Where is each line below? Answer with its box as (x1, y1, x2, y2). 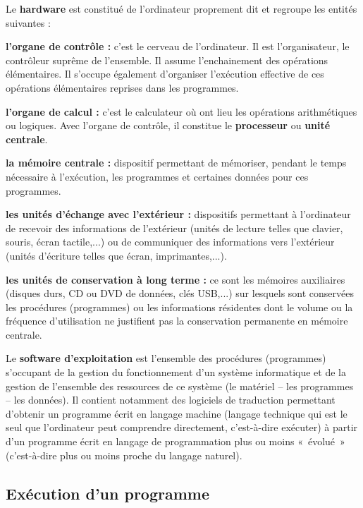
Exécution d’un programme (6, 482, 209, 504)
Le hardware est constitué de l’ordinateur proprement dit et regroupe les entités (6, 1, 357, 16)
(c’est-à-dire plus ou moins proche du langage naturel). (6, 447, 242, 462)
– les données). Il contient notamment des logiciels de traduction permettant (6, 392, 336, 407)
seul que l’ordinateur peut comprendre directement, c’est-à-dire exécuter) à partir (6, 420, 358, 435)
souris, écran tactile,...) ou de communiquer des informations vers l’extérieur (6, 234, 335, 249)
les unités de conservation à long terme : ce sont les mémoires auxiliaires (6, 272, 345, 286)
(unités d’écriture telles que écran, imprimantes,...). (6, 248, 227, 262)
